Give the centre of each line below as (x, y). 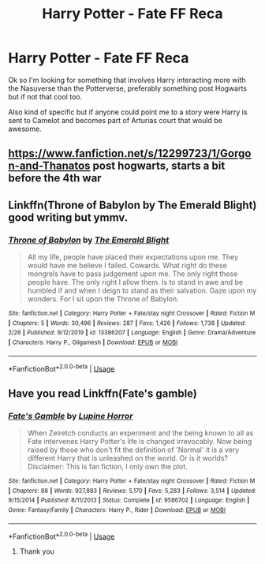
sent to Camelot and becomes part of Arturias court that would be (115, 120)
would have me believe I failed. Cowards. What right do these (127, 266)
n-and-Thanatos (49, 166)
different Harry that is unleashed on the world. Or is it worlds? (128, 458)
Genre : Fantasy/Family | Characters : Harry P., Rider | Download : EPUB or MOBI (117, 510)
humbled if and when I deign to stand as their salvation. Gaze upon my (142, 291)
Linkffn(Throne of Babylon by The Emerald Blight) (132, 205)
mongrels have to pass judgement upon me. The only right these (132, 274)
